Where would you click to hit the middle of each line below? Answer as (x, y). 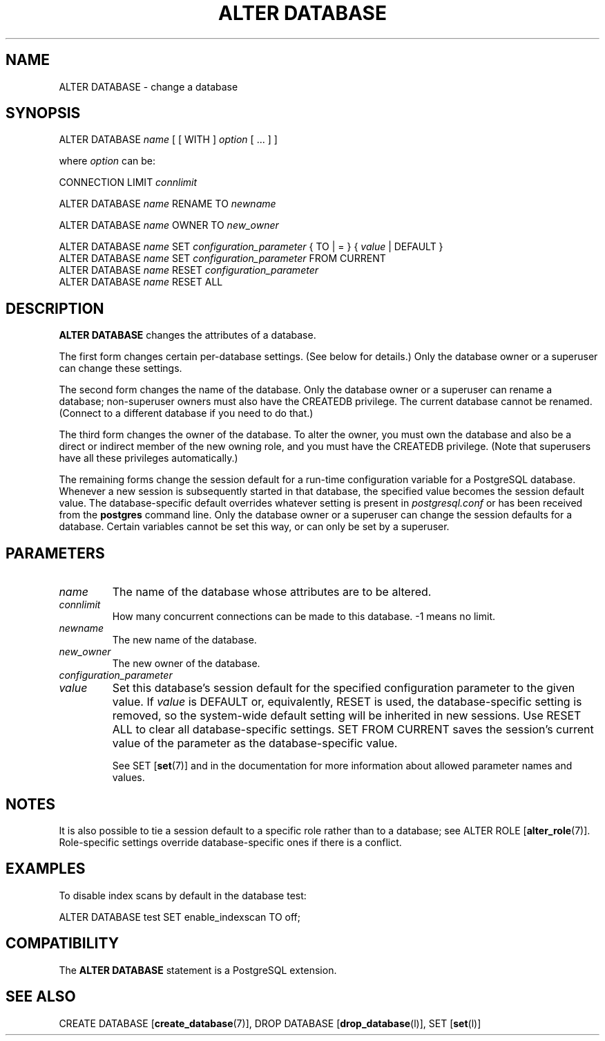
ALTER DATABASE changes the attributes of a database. (188, 335)
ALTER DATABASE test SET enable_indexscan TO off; (180, 917)
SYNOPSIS (43, 113)
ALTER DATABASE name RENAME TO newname (167, 204)
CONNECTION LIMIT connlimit (128, 182)
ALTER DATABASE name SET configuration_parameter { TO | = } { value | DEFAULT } (251, 247)
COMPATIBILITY (62, 944)
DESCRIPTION (55, 308)
